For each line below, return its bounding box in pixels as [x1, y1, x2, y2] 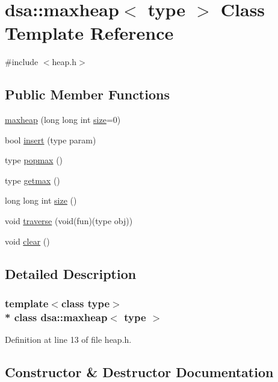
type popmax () [5, 154, 63, 166]
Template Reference [5, 20, 174, 45]
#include [5, 55, 39, 68]
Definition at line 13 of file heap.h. [5, 333, 132, 346]
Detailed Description [5, 264, 137, 283]
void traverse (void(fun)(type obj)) [5, 214, 133, 227]
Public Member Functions [5, 85, 170, 104]
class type [61, 295, 110, 310]
